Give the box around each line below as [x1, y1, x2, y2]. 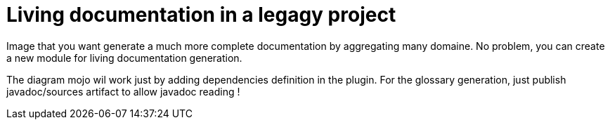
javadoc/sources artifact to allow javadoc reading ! [6, 85, 240, 98]
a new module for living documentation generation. [6, 51, 242, 64]
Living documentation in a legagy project [6, 3, 396, 27]
